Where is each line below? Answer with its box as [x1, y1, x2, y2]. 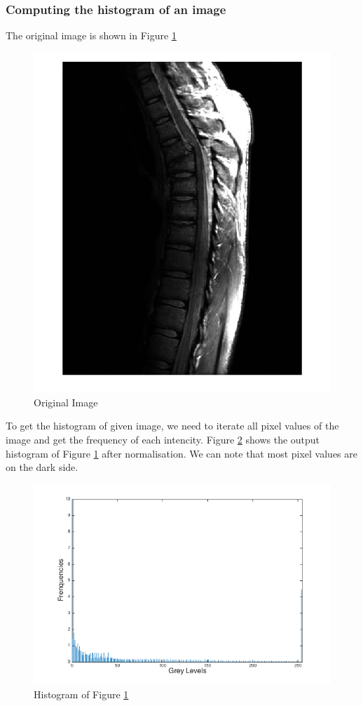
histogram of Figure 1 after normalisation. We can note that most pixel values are [6, 446, 357, 460]
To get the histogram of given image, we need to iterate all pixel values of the [6, 418, 339, 433]
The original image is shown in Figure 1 [6, 28, 177, 43]
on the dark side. [6, 460, 78, 474]
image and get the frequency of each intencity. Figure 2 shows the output [6, 432, 320, 446]
